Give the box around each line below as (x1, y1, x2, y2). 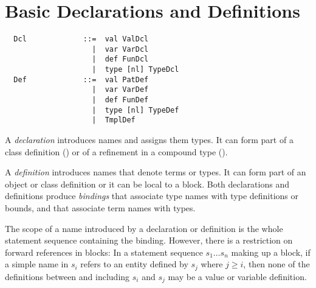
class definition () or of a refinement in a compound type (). (5, 145, 228, 158)
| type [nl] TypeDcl (92, 65, 179, 74)
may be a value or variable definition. (168, 270, 307, 283)
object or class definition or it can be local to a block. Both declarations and (5, 177, 289, 190)
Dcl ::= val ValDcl (13, 35, 149, 44)
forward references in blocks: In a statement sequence (5, 245, 203, 258)
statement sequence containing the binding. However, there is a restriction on (5, 234, 293, 247)
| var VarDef (92, 85, 149, 94)
